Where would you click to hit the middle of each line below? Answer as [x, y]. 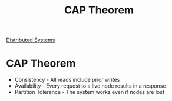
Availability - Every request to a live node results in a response [90, 86]
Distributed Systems [31, 40]
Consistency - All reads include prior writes [67, 80]
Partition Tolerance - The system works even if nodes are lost [90, 92]
